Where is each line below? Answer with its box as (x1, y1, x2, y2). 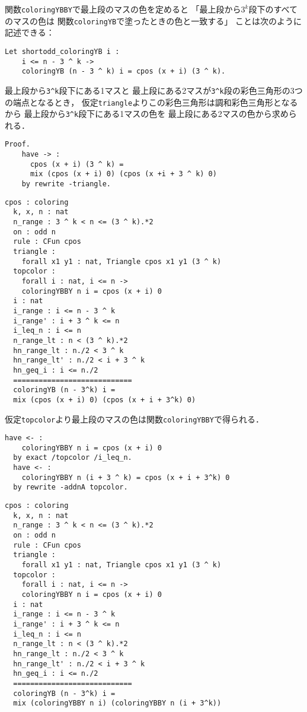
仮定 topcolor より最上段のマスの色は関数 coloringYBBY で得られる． (5, 412, 264, 425)
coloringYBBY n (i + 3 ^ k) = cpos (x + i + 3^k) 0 (21, 473, 230, 482)
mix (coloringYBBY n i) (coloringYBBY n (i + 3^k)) (13, 699, 222, 708)
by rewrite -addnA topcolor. (13, 483, 128, 492)
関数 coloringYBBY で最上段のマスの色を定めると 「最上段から (5, 3, 241, 15)
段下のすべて (248, 3, 298, 15)
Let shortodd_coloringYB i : (5, 47, 120, 56)
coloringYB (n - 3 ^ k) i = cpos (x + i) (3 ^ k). (21, 67, 226, 76)
